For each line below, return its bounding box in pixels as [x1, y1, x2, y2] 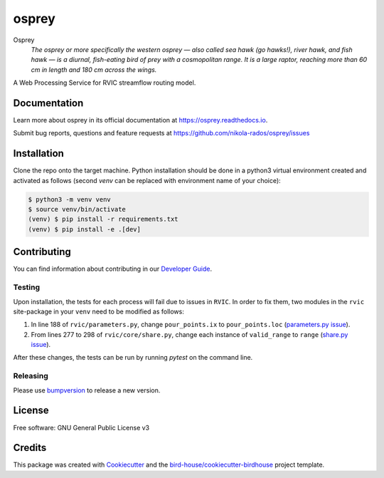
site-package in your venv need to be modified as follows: [13, 307, 184, 316]
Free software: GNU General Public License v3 [13, 423, 150, 432]
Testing [13, 282, 41, 292]
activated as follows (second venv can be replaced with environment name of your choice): [13, 176, 281, 185]
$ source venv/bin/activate [28, 205, 126, 214]
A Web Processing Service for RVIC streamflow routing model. [13, 78, 196, 87]
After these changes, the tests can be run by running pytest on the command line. [13, 353, 253, 362]
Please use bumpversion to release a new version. [13, 385, 161, 395]
